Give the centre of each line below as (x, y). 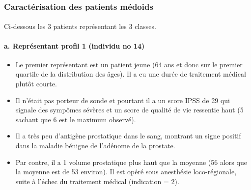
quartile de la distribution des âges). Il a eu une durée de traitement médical (131, 74)
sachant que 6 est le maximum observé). (76, 119)
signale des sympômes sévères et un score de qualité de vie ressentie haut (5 (129, 110)
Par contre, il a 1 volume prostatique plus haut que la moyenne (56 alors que (131, 162)
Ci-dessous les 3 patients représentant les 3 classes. (80, 26)
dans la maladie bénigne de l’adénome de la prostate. (95, 145)
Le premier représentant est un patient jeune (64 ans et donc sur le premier (129, 64)
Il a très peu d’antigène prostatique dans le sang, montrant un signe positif (128, 136)
